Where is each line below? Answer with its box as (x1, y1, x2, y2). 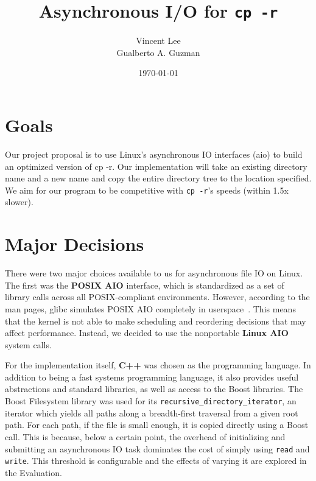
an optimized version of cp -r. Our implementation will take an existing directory (5, 160, 307, 172)
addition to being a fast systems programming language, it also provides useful (5, 370, 299, 383)
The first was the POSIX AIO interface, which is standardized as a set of (5, 278, 284, 291)
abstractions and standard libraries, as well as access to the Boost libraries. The (5, 382, 303, 395)
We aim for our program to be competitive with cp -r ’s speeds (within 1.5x (5, 183, 289, 196)
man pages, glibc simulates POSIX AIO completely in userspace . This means (5, 302, 296, 315)
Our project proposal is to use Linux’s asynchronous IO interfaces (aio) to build (5, 147, 303, 160)
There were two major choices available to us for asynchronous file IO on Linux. (5, 267, 303, 279)
